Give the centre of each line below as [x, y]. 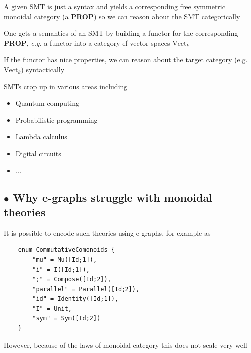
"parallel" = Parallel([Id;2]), [86, 289]
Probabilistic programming [57, 120]
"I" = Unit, [52, 308]
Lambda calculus [41, 137]
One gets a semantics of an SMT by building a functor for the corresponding [121, 33]
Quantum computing [47, 103]
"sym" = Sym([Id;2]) [66, 318]
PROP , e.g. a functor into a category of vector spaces [87, 43]
